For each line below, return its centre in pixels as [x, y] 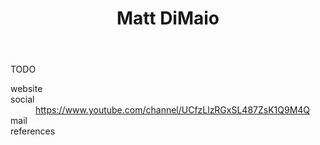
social [22, 99]
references [33, 131]
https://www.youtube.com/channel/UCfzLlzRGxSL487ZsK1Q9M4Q [173, 110]
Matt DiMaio [168, 18]
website [26, 89]
